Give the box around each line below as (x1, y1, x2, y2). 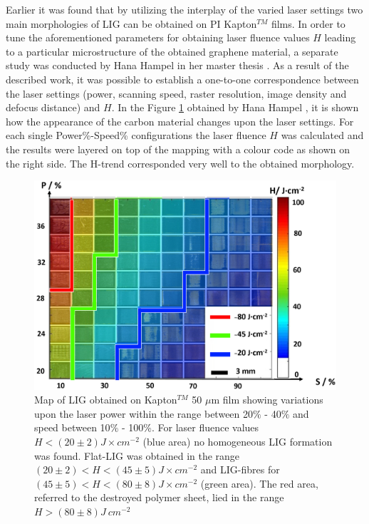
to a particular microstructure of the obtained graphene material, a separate (6, 43, 338, 58)
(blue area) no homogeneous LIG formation (142, 433, 333, 448)
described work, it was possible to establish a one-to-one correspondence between (6, 71, 359, 86)
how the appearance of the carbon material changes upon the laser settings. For (6, 113, 354, 128)
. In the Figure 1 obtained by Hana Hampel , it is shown (111, 100, 359, 115)
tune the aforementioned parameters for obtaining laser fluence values (6, 30, 310, 45)
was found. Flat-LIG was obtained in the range (34, 448, 240, 463)
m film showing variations (211, 392, 323, 407)
